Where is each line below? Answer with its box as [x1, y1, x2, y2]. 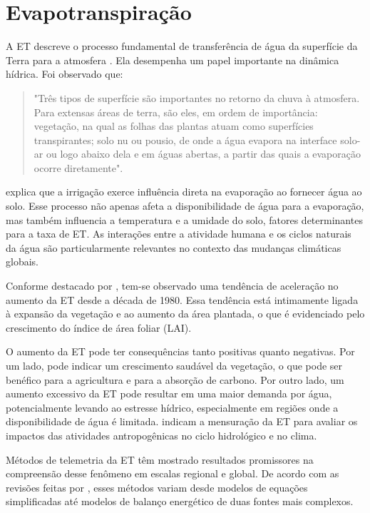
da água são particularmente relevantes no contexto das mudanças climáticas [6, 240, 341, 255]
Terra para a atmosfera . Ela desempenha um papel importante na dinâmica [6, 52, 339, 67]
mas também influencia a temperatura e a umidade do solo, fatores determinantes [6, 212, 363, 227]
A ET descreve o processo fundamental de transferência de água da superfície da [6, 39, 358, 54]
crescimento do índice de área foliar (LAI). [6, 320, 192, 335]
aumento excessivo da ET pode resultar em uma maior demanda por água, [6, 386, 332, 401]
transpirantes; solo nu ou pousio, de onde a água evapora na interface [34, 132, 337, 147]
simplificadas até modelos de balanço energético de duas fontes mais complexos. [6, 494, 354, 509]
